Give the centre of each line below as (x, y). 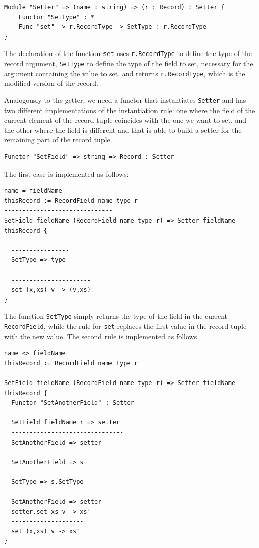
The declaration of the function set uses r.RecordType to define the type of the (128, 53)
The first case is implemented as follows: (66, 173)
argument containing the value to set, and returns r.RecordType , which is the (125, 73)
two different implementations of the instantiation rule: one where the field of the (130, 110)
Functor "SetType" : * (56, 17)
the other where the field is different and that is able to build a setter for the (123, 129)
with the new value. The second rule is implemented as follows (101, 336)
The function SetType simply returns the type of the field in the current (116, 316)
